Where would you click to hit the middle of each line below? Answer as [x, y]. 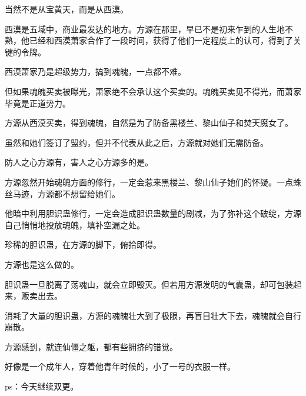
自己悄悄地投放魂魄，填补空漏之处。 [75, 224]
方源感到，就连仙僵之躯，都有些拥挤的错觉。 [91, 346]
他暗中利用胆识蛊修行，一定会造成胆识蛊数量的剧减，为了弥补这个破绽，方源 [153, 213]
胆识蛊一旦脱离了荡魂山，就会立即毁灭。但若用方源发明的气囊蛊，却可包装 [149, 284]
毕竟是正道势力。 [38, 103]
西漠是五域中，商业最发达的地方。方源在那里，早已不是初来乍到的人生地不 [149, 29]
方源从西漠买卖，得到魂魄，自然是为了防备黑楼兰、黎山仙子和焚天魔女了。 [149, 123]
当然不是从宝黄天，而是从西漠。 [66, 9]
